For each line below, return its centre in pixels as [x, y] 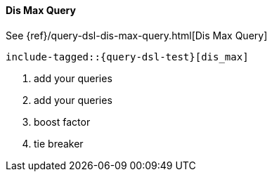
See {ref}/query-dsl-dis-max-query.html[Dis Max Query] [137, 35]
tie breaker [59, 143]
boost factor [62, 122]
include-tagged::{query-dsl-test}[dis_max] [127, 57]
